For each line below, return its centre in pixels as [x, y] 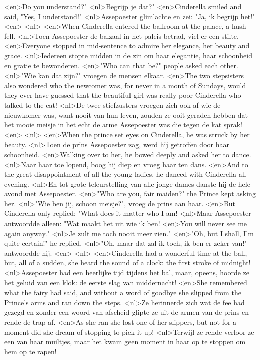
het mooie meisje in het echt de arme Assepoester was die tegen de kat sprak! [123, 125]
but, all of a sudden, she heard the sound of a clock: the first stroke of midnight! [127, 263]
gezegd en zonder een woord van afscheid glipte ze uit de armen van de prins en [126, 312]
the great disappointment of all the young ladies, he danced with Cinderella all [125, 174]
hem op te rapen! [30, 351]
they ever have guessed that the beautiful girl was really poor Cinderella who [123, 95]
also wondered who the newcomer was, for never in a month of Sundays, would [125, 85]
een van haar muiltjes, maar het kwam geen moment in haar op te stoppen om [125, 342]
